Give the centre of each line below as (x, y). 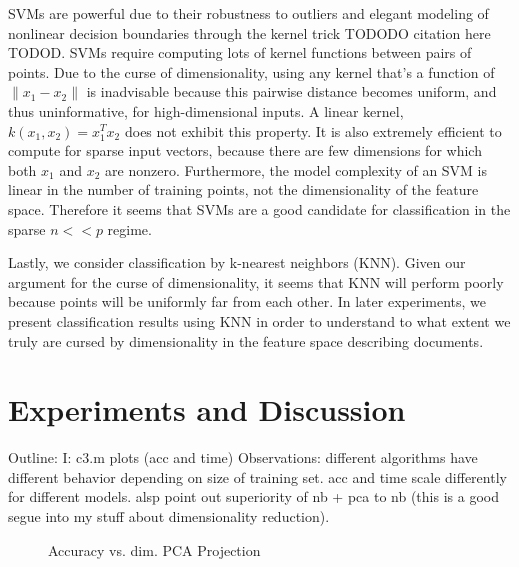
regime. (129, 228)
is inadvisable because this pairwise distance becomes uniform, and (291, 91)
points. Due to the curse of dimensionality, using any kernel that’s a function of (251, 71)
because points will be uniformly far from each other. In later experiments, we (247, 301)
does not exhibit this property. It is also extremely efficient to (313, 130)
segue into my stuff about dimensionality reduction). (169, 516)
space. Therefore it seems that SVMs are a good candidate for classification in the (259, 208)
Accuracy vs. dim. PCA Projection (154, 549)
